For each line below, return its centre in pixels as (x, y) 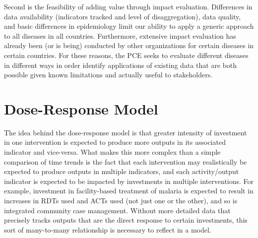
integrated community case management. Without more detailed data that (117, 210)
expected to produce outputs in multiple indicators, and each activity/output (122, 171)
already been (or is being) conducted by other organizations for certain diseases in (129, 45)
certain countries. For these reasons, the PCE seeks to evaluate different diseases (126, 55)
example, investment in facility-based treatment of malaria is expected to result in (129, 191)
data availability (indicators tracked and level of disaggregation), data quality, (123, 16)
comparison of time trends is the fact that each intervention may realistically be (126, 161)
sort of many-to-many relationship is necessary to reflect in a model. (108, 229)
